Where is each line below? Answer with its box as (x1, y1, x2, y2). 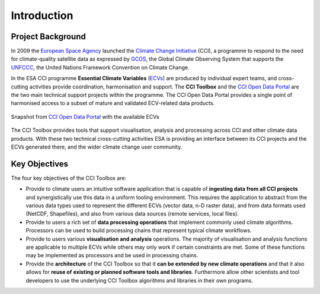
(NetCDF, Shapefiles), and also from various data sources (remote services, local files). (25, 210, 239, 217)
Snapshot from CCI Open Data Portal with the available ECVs (11, 113, 159, 120)
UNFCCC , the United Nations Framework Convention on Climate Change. (11, 64, 190, 71)
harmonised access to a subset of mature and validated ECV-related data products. (11, 100, 215, 107)
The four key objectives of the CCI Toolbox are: (11, 174, 127, 181)
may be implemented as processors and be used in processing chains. (25, 252, 199, 259)
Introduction (11, 9, 73, 22)
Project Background (11, 31, 86, 42)
